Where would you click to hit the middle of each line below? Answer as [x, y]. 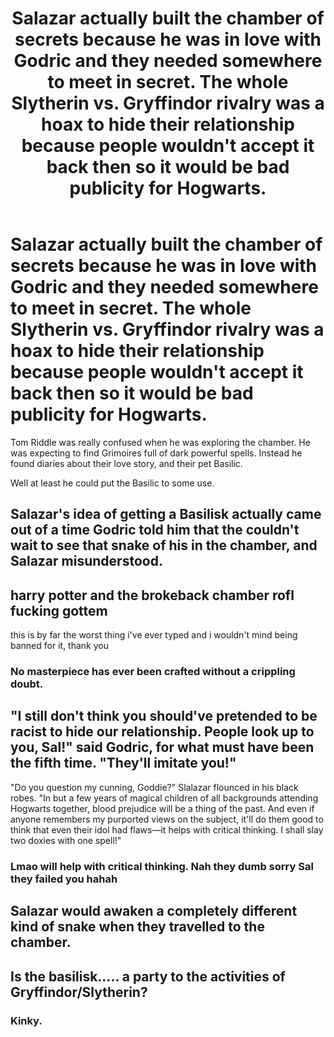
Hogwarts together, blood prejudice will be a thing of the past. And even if [162, 808]
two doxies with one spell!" [66, 840]
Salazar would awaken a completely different [154, 911]
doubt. [27, 684]
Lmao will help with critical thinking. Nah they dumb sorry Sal [162, 866]
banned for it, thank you [59, 646]
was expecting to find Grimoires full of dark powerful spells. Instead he [156, 453]
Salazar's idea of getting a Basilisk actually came [166, 514]
